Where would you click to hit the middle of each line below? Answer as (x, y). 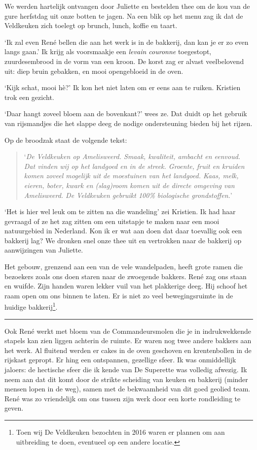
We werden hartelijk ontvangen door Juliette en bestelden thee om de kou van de (127, 6)
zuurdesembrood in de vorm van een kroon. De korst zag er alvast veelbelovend (124, 61)
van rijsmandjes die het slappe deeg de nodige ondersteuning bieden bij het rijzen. (128, 123)
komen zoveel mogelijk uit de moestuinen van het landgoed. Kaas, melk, (131, 176)
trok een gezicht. (29, 97)
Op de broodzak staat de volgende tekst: (66, 140)
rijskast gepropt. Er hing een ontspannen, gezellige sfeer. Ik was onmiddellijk (120, 360)
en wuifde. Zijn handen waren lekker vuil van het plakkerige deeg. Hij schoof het (126, 286)
